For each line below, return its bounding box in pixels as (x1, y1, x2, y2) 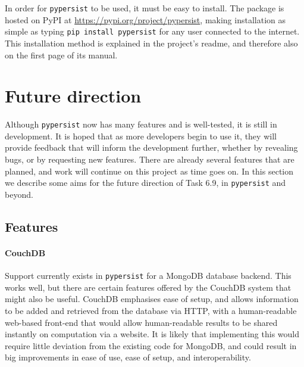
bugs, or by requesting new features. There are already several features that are (5, 153, 294, 166)
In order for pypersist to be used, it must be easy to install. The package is (5, 2, 284, 14)
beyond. (5, 188, 33, 200)
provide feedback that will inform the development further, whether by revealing (5, 141, 298, 154)
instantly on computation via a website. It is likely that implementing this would (5, 328, 299, 340)
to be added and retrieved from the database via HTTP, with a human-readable (5, 304, 297, 316)
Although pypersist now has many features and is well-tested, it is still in (5, 118, 277, 130)
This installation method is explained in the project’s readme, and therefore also (5, 36, 298, 49)
